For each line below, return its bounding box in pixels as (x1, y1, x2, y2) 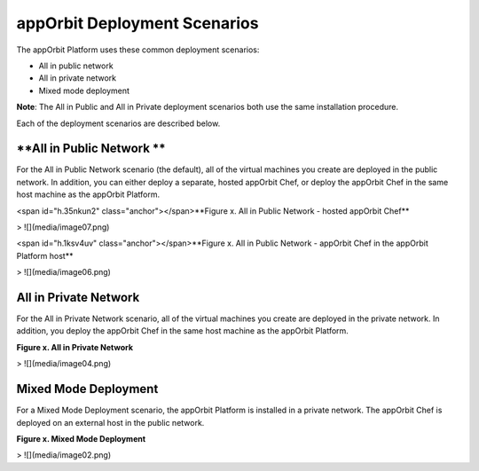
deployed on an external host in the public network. (16, 417, 205, 428)
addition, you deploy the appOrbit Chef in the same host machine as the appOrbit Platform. (16, 326, 349, 336)
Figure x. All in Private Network (16, 341, 133, 352)
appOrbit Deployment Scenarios (16, 13, 259, 33)
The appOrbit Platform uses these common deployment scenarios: (16, 44, 260, 55)
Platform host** (16, 250, 74, 261)
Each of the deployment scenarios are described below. (16, 118, 221, 129)
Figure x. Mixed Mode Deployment (16, 433, 146, 444)
